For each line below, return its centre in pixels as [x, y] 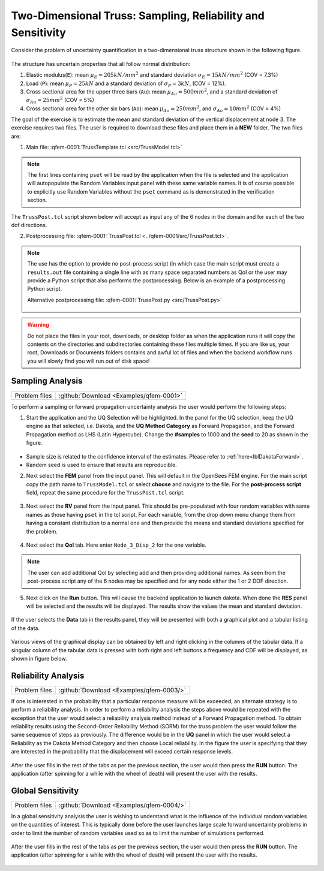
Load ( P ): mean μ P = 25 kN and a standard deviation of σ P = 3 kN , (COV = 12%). [126, 84]
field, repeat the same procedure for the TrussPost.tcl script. [106, 493]
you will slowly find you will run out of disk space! [88, 361]
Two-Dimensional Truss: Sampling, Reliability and [138, 16]
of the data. [25, 628]
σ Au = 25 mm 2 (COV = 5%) [60, 100]
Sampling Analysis [47, 381]
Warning [38, 325]
